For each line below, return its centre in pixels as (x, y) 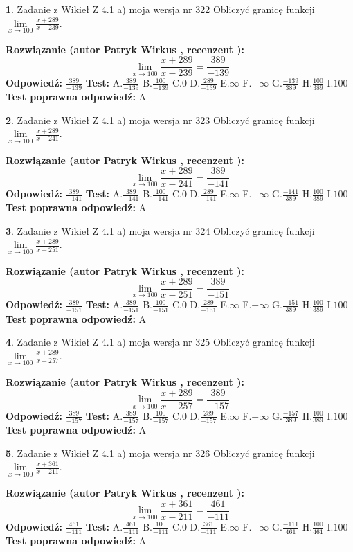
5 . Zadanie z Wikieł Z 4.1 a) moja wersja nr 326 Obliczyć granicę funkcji (160, 453)
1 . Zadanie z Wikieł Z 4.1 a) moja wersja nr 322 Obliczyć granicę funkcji (160, 9)
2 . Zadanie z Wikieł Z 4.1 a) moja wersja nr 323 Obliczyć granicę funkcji (160, 119)
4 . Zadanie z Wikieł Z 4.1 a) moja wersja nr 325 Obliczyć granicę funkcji (160, 342)
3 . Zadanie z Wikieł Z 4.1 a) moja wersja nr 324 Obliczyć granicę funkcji (160, 230)
